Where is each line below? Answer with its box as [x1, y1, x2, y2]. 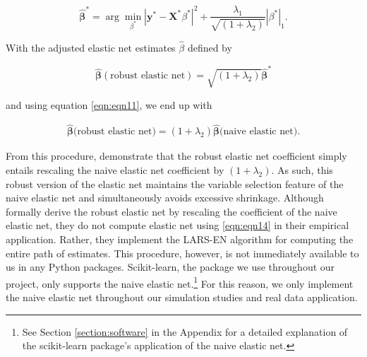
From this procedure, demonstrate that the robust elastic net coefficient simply [6, 148, 347, 163]
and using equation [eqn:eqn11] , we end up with [6, 97, 212, 112]
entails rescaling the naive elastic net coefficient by [6, 163, 224, 177]
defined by [187, 40, 232, 54]
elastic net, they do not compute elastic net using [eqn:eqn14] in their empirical [6, 218, 349, 233]
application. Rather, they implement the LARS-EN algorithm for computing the [6, 232, 354, 247]
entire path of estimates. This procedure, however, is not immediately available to [6, 245, 359, 260]
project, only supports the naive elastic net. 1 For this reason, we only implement [6, 274, 354, 291]
